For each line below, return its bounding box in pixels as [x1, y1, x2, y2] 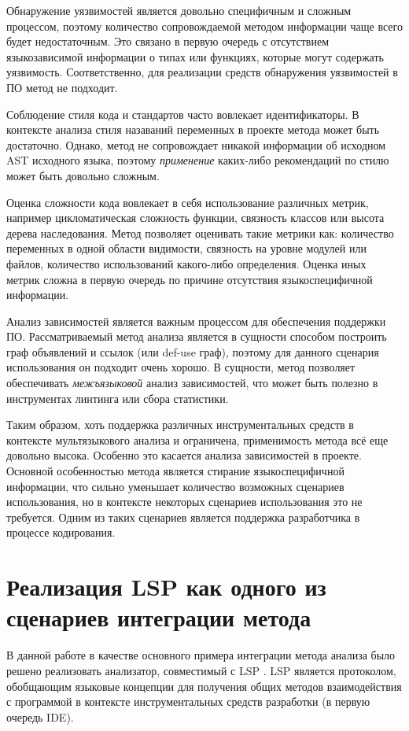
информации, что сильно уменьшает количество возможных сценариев [6, 478, 345, 494]
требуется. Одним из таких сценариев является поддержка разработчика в [6, 508, 360, 525]
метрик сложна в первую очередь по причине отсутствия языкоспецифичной [6, 271, 373, 287]
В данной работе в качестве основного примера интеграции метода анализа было [6, 647, 396, 663]
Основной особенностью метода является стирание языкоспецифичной [6, 463, 345, 479]
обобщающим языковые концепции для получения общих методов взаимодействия [6, 677, 402, 694]
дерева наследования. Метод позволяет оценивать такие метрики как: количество [6, 224, 394, 241]
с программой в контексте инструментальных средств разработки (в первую [6, 693, 370, 710]
